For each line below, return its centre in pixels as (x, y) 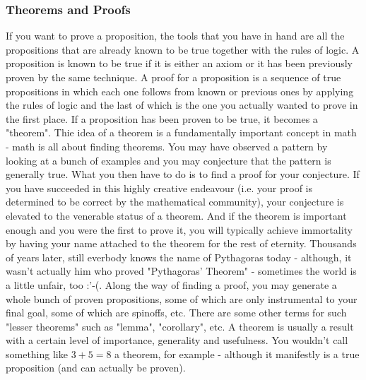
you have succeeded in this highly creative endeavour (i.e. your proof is (159, 188)
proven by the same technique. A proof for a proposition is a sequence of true (173, 77)
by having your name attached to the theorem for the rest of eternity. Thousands (181, 243)
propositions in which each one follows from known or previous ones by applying (180, 91)
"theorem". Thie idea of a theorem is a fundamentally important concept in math (181, 132)
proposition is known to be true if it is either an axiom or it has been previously (179, 63)
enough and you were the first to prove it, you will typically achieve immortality (179, 229)
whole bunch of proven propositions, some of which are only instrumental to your (182, 298)
